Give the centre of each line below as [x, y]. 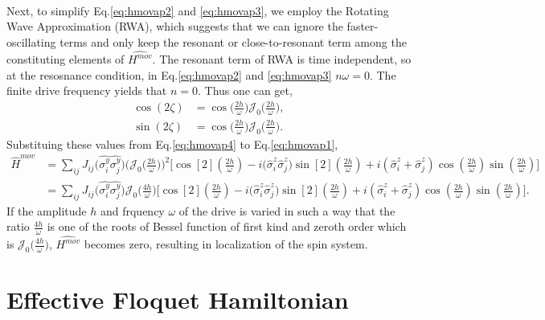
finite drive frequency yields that [87, 90]
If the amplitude [47, 210]
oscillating [31, 41]
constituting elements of [66, 59]
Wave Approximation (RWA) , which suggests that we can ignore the [175, 26]
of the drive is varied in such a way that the [287, 210]
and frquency [132, 210]
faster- [363, 26]
